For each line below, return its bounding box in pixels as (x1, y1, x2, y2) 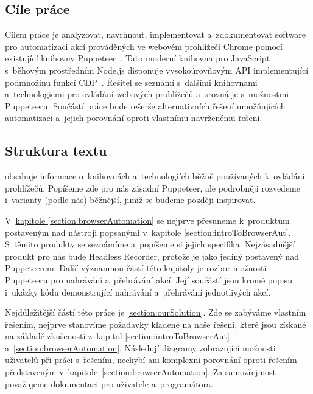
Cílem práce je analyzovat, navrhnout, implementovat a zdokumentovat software (5, 28, 306, 41)
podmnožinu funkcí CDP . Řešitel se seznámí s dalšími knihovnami (5, 75, 258, 88)
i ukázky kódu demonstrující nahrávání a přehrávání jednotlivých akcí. (5, 285, 271, 298)
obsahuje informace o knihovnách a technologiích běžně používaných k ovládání (5, 170, 305, 182)
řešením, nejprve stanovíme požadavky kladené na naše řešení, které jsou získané (5, 317, 306, 330)
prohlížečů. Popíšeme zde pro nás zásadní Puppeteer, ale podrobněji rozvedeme (5, 181, 300, 194)
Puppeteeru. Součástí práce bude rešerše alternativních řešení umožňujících (5, 99, 286, 112)
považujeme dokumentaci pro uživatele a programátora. (5, 377, 213, 390)
